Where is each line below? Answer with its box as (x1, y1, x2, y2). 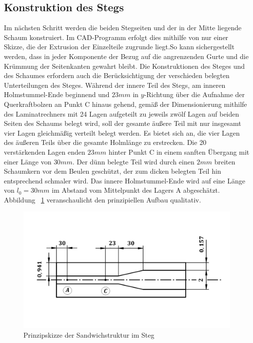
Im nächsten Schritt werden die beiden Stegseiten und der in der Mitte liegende (4, 22, 242, 33)
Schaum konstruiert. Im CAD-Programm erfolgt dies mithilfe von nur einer (4, 32, 229, 42)
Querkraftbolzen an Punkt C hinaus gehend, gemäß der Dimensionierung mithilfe (4, 99, 247, 109)
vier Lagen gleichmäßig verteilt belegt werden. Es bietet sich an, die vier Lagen (4, 127, 240, 138)
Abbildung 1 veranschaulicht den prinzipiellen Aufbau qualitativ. (4, 194, 201, 204)
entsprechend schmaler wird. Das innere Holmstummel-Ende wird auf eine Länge (4, 175, 245, 185)
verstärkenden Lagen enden (4, 146, 85, 157)
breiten (214, 156, 235, 166)
